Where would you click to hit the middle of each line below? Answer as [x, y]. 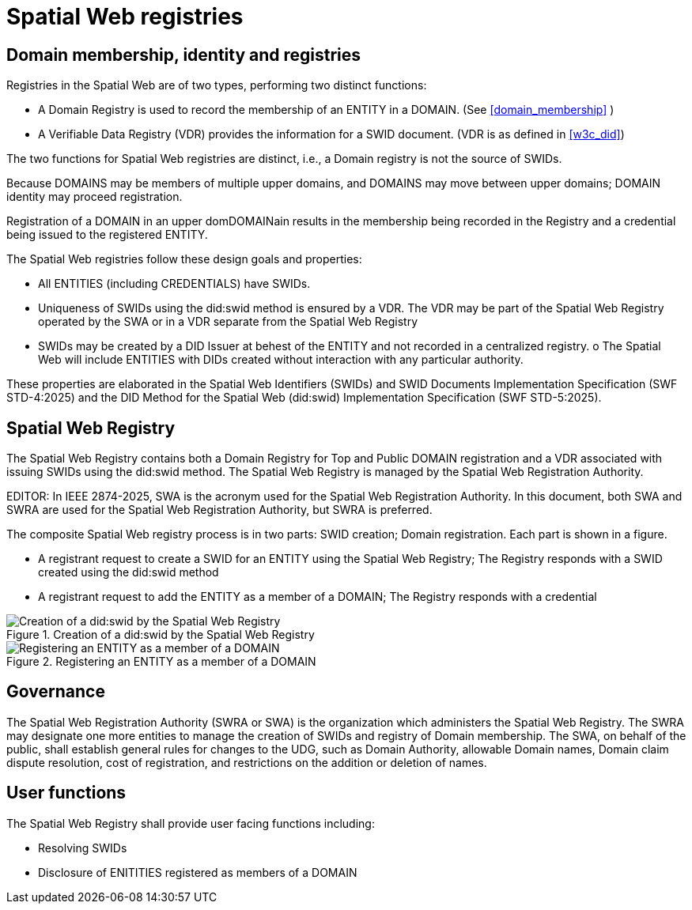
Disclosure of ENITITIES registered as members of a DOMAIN [198, 872]
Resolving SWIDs [83, 848]
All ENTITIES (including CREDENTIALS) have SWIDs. [174, 284]
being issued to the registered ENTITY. [107, 235]
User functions [66, 793]
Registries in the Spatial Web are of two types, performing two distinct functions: [217, 85]
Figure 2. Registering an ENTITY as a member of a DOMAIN [161, 662]
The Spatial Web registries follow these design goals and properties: [184, 259]
